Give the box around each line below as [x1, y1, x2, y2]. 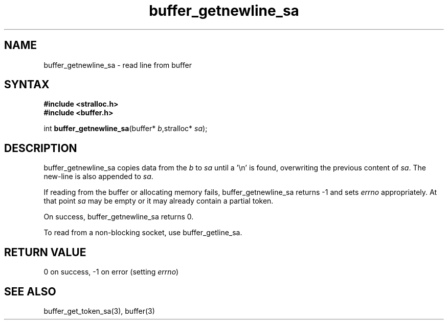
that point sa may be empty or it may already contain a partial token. [43, 196, 274, 206]
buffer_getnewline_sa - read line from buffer [43, 60, 192, 69]
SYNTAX [4, 78, 50, 91]
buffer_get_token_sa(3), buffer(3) [43, 306, 155, 315]
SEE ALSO [4, 285, 56, 298]
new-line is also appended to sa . [43, 172, 153, 181]
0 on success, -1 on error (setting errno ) [43, 267, 179, 277]
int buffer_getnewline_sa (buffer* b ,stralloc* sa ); [43, 124, 208, 133]
